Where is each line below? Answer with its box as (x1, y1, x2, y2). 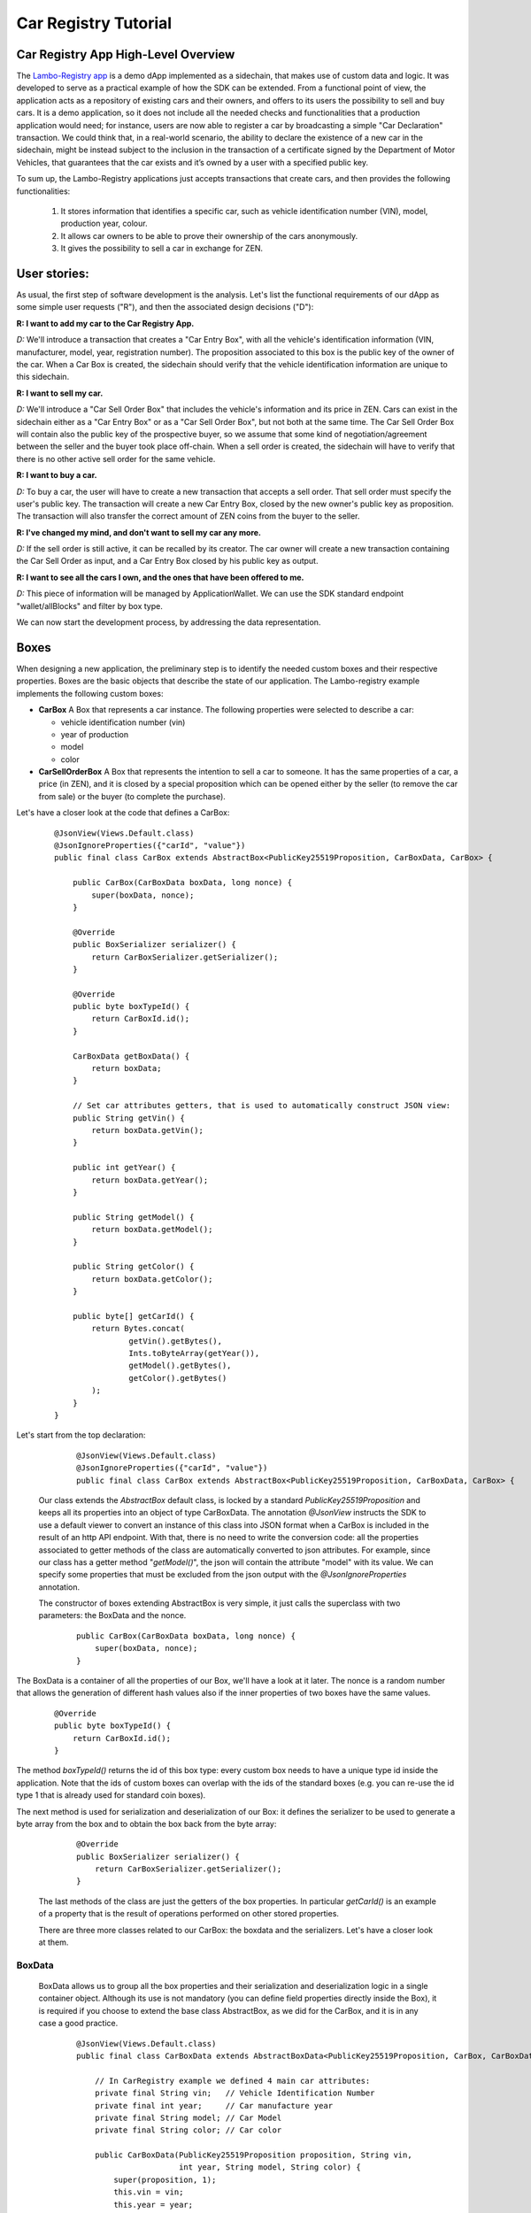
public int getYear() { (72, 1162, 176, 1173)
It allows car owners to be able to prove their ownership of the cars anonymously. (60, 230, 358, 241)
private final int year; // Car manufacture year (94, 2101, 334, 2110)
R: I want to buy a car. (16, 470, 97, 481)
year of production (60, 729, 128, 739)
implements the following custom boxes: (16, 688, 164, 698)
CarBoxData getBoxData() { (72, 1051, 190, 1061)
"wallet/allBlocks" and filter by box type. (16, 600, 163, 611)
